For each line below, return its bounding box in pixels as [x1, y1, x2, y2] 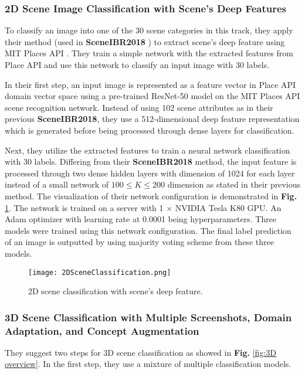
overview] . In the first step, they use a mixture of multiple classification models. [5, 358, 292, 370]
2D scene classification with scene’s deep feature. [28, 285, 203, 297]
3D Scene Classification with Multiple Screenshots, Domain [5, 310, 292, 324]
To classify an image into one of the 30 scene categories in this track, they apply [5, 24, 293, 36]
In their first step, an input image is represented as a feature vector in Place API [5, 78, 296, 90]
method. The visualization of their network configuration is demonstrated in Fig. [5, 189, 297, 202]
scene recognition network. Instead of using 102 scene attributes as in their [5, 101, 273, 113]
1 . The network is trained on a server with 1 [5, 201, 164, 213]
